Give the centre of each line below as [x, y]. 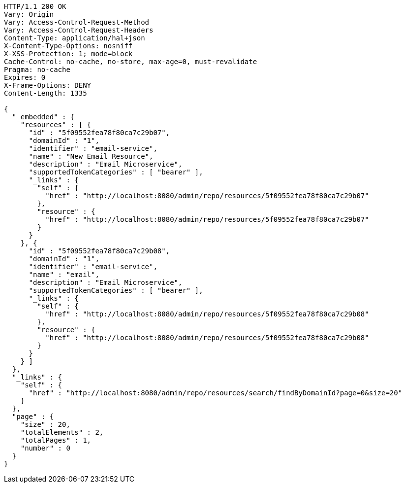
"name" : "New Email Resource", [91, 156]
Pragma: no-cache [37, 70]
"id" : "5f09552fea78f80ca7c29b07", [99, 133]
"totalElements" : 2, [62, 432]
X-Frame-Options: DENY [48, 85]
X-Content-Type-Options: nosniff [68, 46]
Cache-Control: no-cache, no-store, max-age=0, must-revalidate [131, 62]
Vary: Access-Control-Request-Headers [79, 30]
